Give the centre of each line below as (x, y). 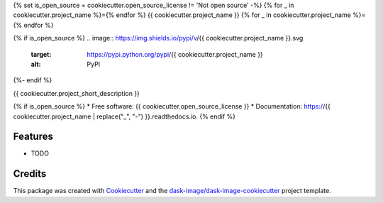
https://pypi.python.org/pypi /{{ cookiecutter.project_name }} (175, 54)
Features (33, 137)
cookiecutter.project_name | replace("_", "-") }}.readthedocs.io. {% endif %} (124, 116)
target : (41, 54)
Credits (30, 174)
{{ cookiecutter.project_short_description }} (76, 93)
